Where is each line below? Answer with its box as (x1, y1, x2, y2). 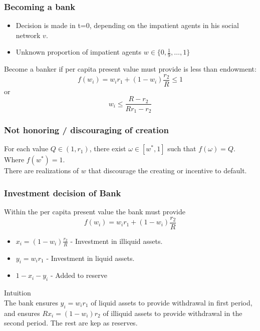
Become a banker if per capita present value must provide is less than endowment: (4, 64, 256, 74)
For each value (4, 143, 49, 154)
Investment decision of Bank (4, 186, 121, 199)
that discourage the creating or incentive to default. (88, 165, 247, 176)
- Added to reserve (50, 270, 107, 280)
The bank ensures (4, 297, 58, 307)
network (16, 30, 41, 40)
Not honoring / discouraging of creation (4, 123, 169, 136)
